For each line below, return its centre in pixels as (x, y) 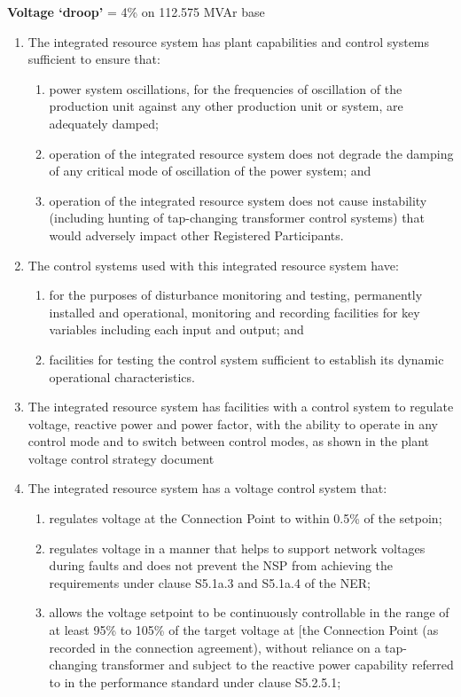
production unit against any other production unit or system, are (226, 106)
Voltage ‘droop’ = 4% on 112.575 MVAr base (136, 12)
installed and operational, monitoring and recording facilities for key (234, 312)
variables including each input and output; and (176, 329)
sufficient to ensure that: (94, 59)
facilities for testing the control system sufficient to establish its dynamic (246, 359)
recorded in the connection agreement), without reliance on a (215, 647)
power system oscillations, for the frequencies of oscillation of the (226, 88)
